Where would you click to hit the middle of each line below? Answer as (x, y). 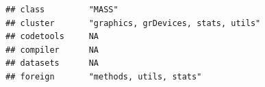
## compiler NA (52, 50)
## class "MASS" (62, 10)
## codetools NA (52, 37)
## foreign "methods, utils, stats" (104, 76)
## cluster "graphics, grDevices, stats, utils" (133, 23)
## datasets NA (52, 63)
